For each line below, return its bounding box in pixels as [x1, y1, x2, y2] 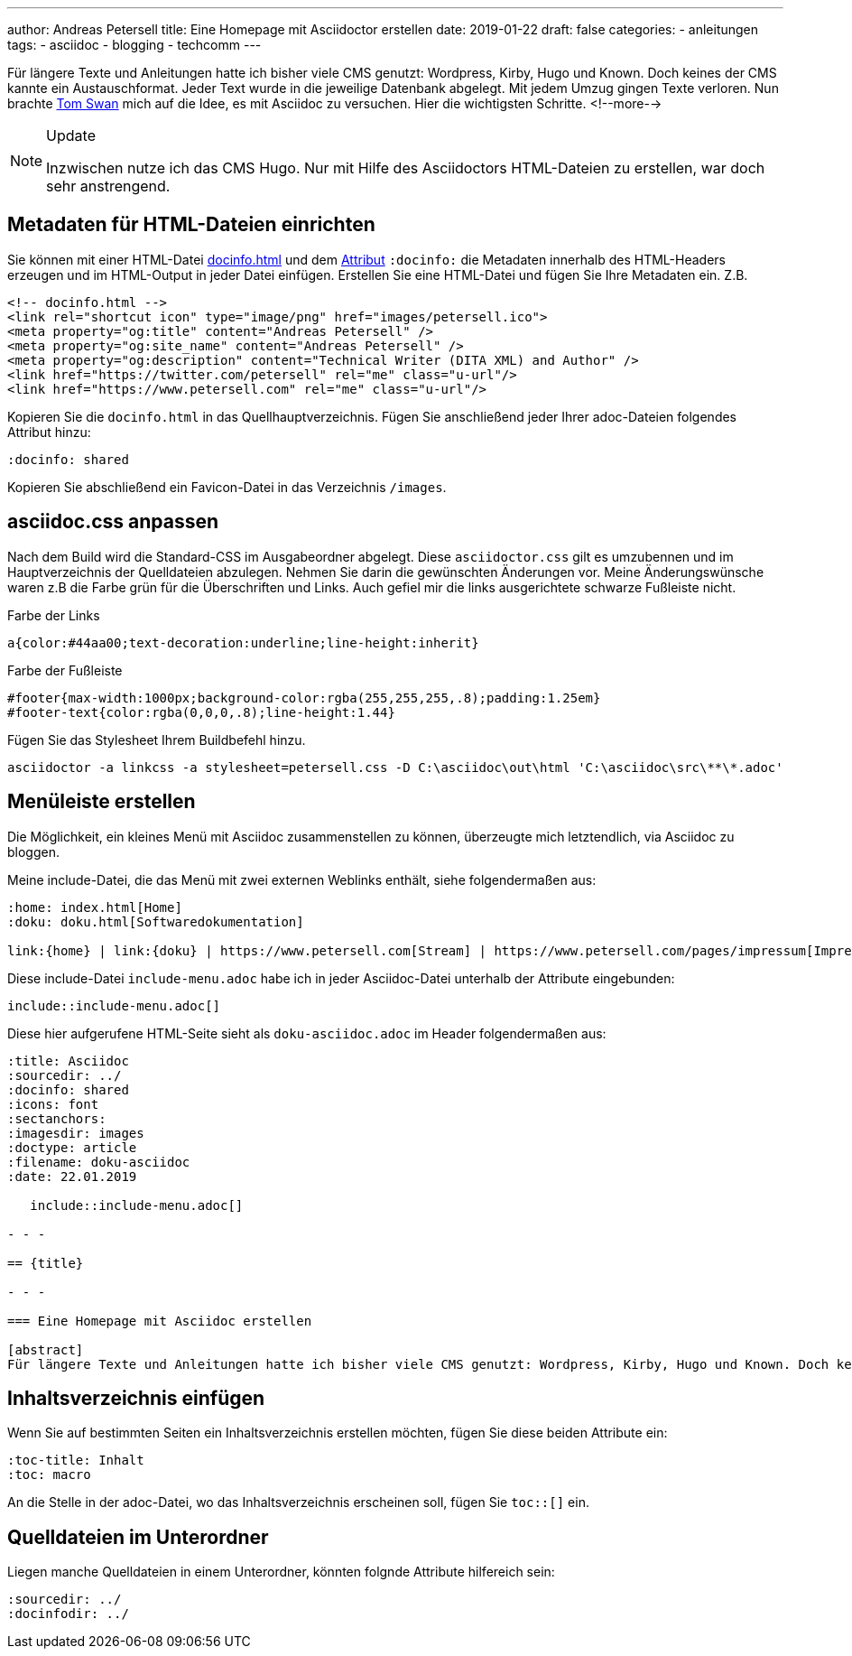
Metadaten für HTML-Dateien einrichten [7, 213, 375, 237]
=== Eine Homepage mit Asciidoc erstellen [7, 1313, 312, 1328]
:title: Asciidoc [7, 1053, 129, 1068]
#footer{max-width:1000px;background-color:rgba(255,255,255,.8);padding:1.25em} [7, 690, 601, 705]
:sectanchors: [7, 1111, 106, 1126]
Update [46, 126, 96, 144]
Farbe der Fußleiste [7, 662, 123, 678]
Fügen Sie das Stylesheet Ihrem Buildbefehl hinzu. [7, 731, 306, 748]
